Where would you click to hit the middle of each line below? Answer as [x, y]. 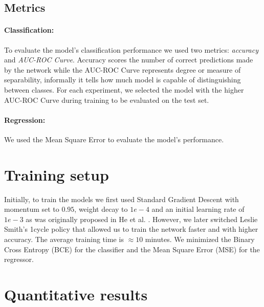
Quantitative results [76, 294]
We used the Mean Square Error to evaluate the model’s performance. [114, 139]
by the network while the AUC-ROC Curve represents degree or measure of [123, 69]
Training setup [57, 174]
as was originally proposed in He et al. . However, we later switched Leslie [142, 219]
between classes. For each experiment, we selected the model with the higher [124, 89]
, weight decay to [101, 209]
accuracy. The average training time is [64, 239]
